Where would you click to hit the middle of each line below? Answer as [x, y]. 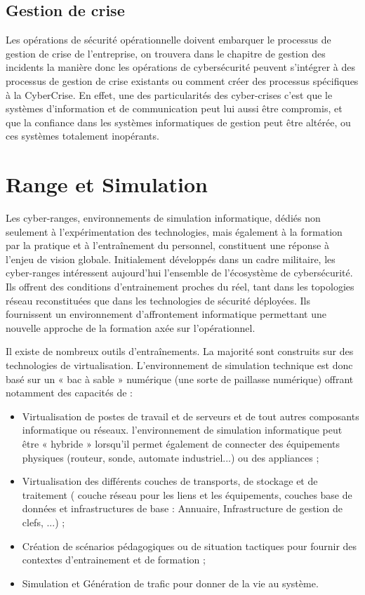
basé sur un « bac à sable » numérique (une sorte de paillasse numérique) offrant [180, 379]
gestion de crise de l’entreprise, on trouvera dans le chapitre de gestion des [166, 53]
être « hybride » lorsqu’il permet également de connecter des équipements [181, 443]
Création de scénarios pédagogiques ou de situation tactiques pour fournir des [190, 546]
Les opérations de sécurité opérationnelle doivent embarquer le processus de [168, 40]
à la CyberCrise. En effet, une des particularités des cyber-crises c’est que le [169, 94]
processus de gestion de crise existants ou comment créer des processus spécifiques [182, 80]
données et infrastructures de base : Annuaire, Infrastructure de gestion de [182, 508]
